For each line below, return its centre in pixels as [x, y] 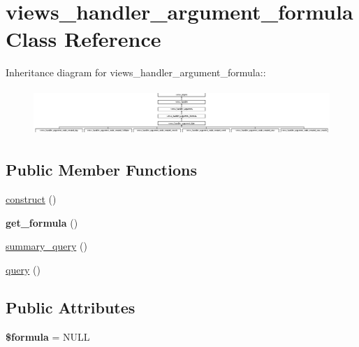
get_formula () [42, 222]
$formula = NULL [48, 336]
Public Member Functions [101, 170]
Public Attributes [71, 307]
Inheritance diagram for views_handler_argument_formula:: [136, 72]
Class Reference [83, 39]
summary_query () [46, 246]
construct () [31, 199]
